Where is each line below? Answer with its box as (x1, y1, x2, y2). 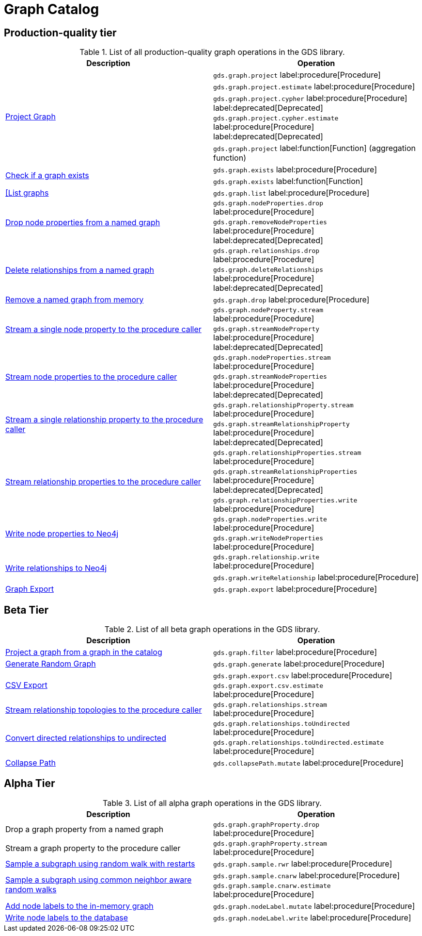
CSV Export (5, 680, 47, 690)
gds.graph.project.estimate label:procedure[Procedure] (213, 82, 415, 92)
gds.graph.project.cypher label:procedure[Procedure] (213, 93, 407, 103)
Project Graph (5, 111, 56, 121)
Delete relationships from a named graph (5, 265, 155, 275)
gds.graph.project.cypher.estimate (213, 115, 339, 122)
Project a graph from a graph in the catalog (5, 647, 162, 657)
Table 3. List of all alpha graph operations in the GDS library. (103, 798, 322, 808)
